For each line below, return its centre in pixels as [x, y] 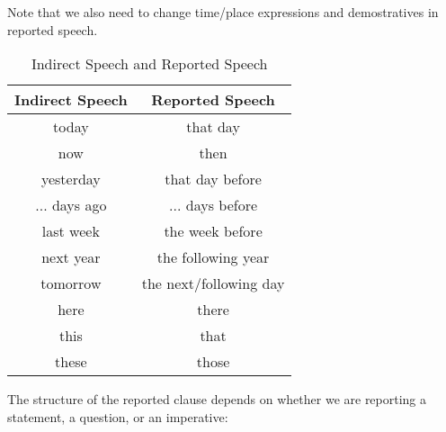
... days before [214, 205]
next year [71, 257]
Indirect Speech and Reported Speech [149, 64]
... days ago [71, 205]
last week [71, 231]
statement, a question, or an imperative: [118, 416]
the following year [213, 257]
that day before [213, 179]
